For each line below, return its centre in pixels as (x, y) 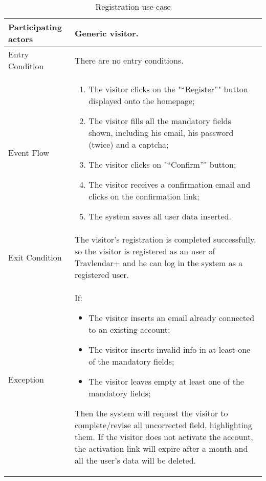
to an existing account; (129, 329)
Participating (35, 27)
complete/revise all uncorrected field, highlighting (163, 425)
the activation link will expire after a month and (161, 448)
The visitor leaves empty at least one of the (166, 381)
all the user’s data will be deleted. (135, 460)
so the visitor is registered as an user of (145, 251)
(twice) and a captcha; (129, 144)
